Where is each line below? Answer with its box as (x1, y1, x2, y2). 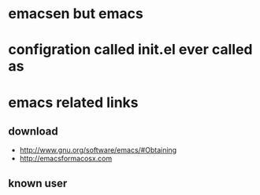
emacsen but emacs (8, 5, 143, 23)
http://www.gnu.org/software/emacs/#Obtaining (19, 145, 177, 155)
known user (8, 176, 68, 189)
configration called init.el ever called (8, 41, 254, 59)
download (8, 124, 58, 138)
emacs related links (8, 94, 139, 111)
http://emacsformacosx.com (19, 154, 113, 164)
